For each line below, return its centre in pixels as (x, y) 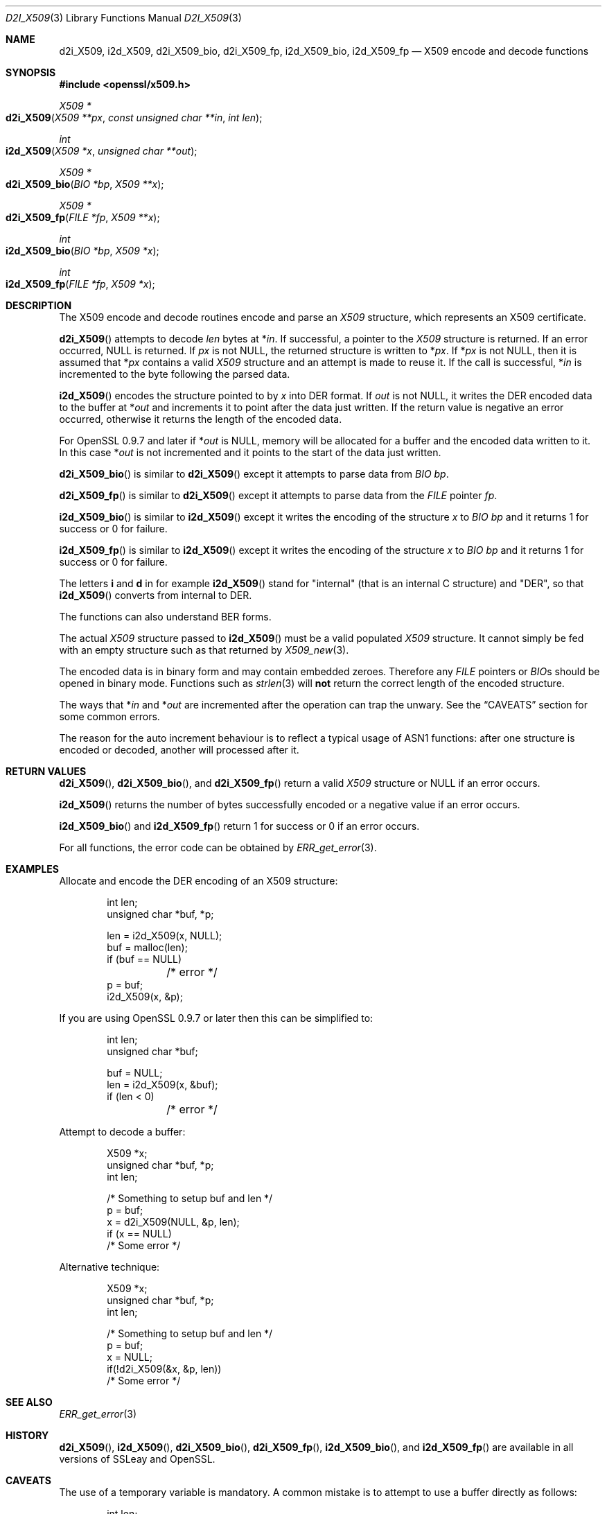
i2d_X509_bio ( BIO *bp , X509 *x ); (82, 251)
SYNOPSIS (31, 72)
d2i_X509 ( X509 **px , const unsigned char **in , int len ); (134, 118)
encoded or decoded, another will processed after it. (179, 750)
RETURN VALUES (46, 771)
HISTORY (27, 1435)
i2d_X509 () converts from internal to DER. (156, 595)
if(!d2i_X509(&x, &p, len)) (164, 1369)
